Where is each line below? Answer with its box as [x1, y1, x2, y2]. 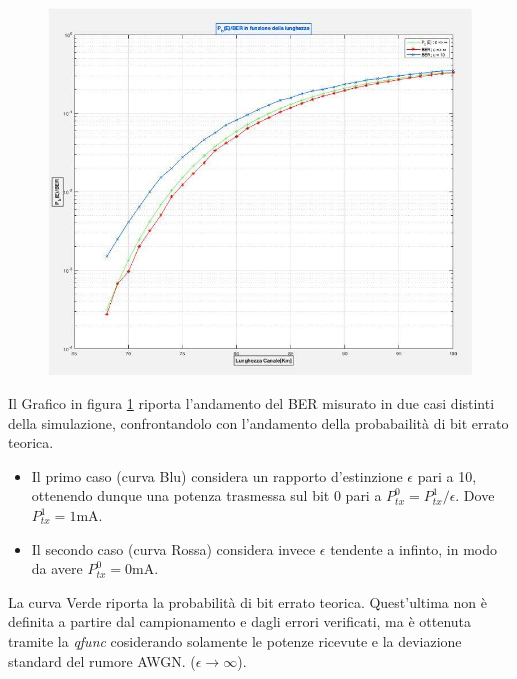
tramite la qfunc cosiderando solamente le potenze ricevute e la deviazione [8, 630, 462, 651]
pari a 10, [417, 465, 477, 486]
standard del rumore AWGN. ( [8, 650, 196, 671]
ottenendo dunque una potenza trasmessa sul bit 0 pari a [31, 485, 382, 506]
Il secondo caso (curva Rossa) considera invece [31, 538, 316, 559]
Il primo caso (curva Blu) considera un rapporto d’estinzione [31, 465, 403, 486]
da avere [31, 558, 83, 579]
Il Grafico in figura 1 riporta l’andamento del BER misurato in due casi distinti [8, 393, 495, 414]
